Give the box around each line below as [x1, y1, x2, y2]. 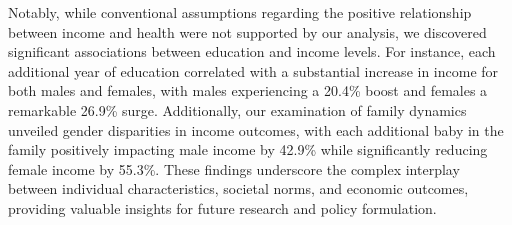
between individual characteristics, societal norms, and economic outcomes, [8, 178, 469, 199]
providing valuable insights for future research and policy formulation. [8, 197, 437, 218]
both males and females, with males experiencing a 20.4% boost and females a [8, 80, 488, 101]
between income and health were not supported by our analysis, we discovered [8, 21, 487, 42]
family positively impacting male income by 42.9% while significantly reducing [8, 139, 488, 160]
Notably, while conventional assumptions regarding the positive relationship [8, 2, 472, 22]
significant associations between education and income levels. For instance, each [8, 41, 496, 62]
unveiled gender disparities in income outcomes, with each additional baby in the [8, 119, 504, 140]
